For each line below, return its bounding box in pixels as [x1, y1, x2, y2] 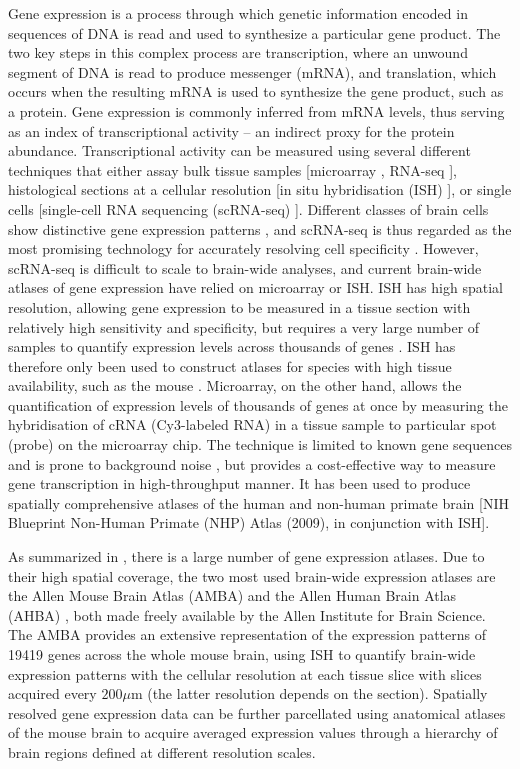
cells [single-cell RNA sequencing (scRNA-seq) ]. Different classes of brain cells [8, 198, 489, 219]
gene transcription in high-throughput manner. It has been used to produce [8, 473, 471, 494]
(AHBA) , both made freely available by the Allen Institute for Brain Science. [8, 604, 486, 625]
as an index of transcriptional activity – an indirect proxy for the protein [8, 120, 455, 141]
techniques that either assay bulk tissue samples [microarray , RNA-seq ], [8, 159, 457, 180]
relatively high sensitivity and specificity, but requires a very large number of [8, 316, 480, 337]
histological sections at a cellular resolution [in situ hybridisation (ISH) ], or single [8, 179, 512, 200]
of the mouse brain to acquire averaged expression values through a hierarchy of [8, 722, 498, 743]
